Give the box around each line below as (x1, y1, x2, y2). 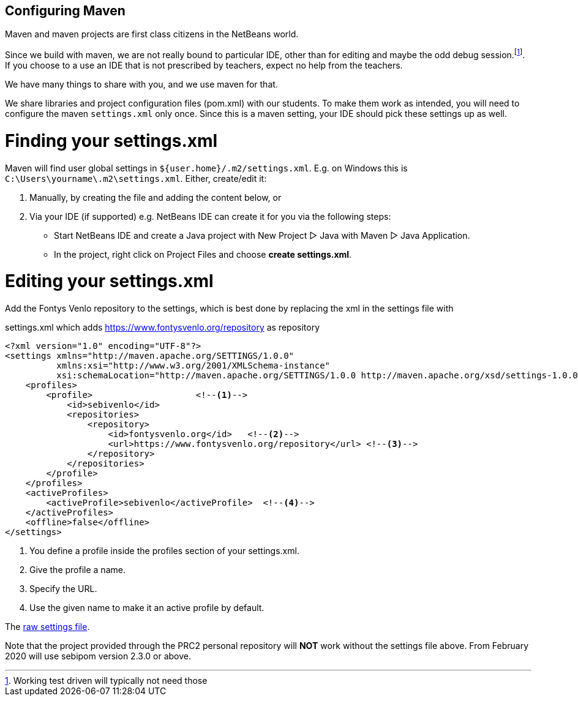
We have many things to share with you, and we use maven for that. (5, 79, 278, 90)
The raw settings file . (5, 621, 90, 632)
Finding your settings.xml (5, 130, 218, 151)
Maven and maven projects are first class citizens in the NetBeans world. (5, 29, 299, 40)
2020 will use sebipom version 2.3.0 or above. (5, 651, 192, 662)
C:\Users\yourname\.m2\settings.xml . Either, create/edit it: (5, 173, 267, 184)
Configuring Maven (5, 3, 126, 18)
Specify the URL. (29, 583, 97, 594)
